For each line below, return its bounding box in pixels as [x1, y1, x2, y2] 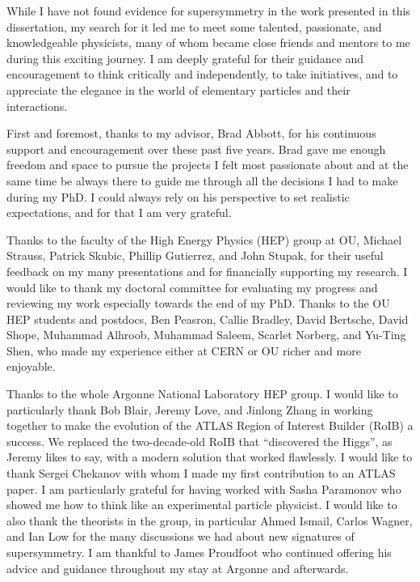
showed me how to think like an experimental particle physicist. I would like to [6, 496, 397, 513]
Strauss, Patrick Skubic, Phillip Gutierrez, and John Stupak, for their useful [6, 247, 384, 264]
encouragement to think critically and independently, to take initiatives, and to [6, 66, 398, 83]
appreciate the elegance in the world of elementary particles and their [6, 81, 351, 98]
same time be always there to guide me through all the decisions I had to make [6, 172, 398, 189]
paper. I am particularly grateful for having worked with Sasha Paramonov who [6, 480, 401, 497]
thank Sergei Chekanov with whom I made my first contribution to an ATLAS [6, 465, 396, 482]
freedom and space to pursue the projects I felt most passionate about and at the [6, 156, 409, 173]
